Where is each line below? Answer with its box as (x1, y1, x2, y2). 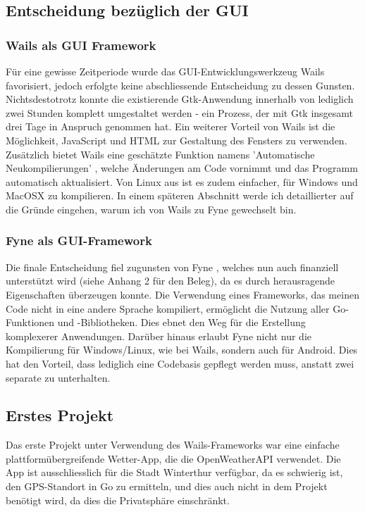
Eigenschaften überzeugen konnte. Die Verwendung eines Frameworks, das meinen (6, 287, 359, 301)
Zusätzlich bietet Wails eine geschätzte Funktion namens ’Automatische (6, 146, 315, 161)
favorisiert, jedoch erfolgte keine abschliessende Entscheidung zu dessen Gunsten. (6, 77, 355, 92)
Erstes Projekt (6, 404, 114, 426)
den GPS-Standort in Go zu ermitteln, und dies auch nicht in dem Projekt (6, 479, 328, 494)
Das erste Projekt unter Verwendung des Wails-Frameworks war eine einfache (6, 437, 340, 452)
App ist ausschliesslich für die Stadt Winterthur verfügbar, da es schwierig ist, (6, 465, 343, 480)
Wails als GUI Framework (6, 36, 156, 54)
